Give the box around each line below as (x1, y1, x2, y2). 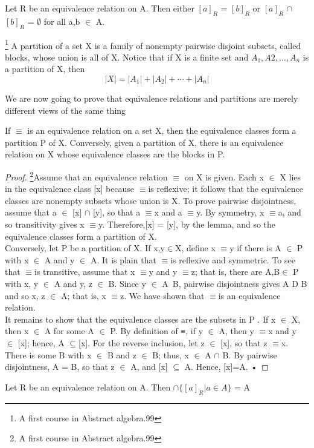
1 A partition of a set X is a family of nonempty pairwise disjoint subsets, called (5, 37, 301, 51)
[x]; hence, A (18, 336, 65, 349)
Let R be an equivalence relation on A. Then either (5, 2, 194, 14)
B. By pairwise (222, 348, 277, 361)
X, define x (175, 242, 216, 254)
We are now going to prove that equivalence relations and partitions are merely (5, 92, 298, 105)
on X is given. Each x (184, 170, 264, 183)
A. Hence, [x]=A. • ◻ (184, 360, 269, 373)
